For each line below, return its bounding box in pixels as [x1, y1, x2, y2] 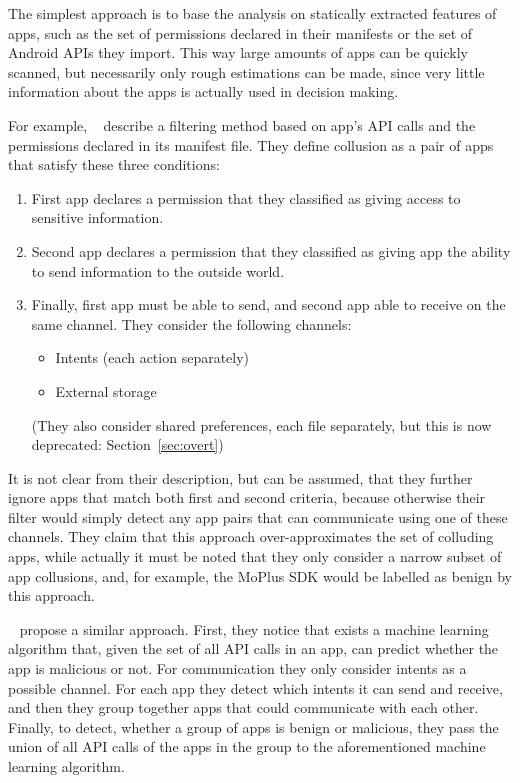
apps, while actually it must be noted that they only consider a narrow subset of [8, 546, 502, 567]
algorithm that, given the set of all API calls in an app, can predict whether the [8, 638, 499, 659]
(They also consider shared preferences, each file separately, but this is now [31, 414, 492, 435]
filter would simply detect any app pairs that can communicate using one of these [8, 506, 508, 527]
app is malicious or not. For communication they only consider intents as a [8, 658, 467, 679]
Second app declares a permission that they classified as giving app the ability [31, 240, 511, 261]
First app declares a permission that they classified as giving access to [31, 187, 461, 208]
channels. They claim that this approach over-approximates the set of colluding [8, 526, 494, 547]
